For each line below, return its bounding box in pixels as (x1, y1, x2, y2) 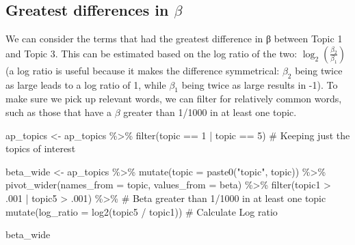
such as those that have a (5, 104, 111, 119)
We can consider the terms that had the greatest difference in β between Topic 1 (5, 31, 343, 46)
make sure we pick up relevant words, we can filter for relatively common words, (5, 91, 342, 106)
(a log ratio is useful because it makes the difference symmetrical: (5, 63, 280, 77)
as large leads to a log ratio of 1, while (5, 77, 166, 91)
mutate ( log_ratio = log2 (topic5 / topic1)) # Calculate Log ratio (5, 204, 278, 218)
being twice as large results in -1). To (181, 77, 338, 91)
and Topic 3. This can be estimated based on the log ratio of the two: (5, 46, 298, 60)
